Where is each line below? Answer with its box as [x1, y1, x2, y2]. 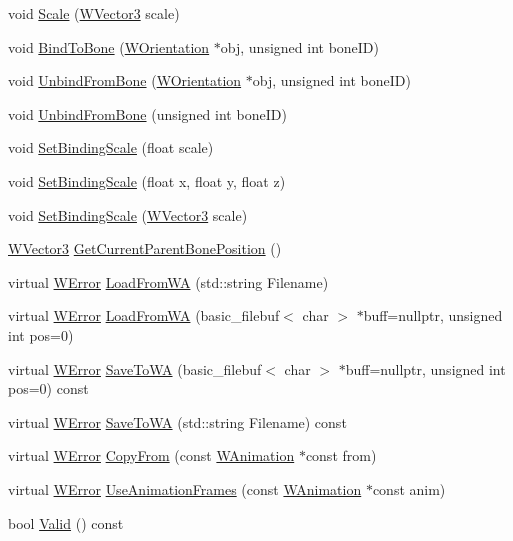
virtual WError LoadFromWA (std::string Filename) [8, 271, 329, 292]
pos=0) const [8, 378, 89, 399]
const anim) [372, 478, 446, 499]
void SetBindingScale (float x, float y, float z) [8, 170, 286, 191]
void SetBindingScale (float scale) [8, 137, 214, 158]
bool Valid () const [8, 512, 124, 533]
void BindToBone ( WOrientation [8, 36, 210, 57]
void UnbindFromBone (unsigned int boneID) [8, 103, 287, 124]
